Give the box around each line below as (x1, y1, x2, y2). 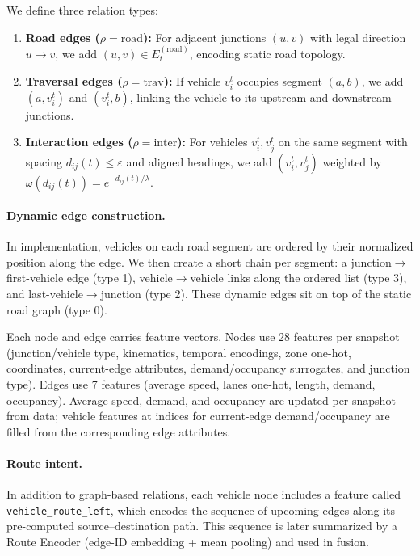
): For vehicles (177, 133, 248, 150)
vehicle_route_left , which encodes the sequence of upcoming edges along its (6, 501, 396, 518)
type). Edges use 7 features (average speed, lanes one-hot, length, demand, (6, 376, 376, 393)
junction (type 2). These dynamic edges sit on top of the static (100, 285, 412, 302)
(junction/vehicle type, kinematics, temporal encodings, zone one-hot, (6, 343, 351, 360)
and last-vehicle (6, 285, 83, 302)
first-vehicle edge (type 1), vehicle (6, 269, 173, 286)
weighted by (322, 153, 382, 170)
